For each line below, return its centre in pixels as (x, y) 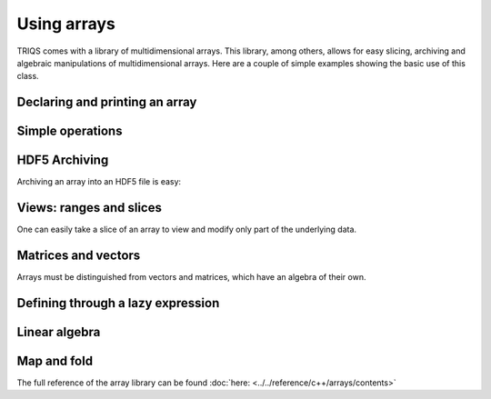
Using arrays (66, 24)
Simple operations (70, 131)
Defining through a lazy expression (118, 303)
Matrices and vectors (79, 255)
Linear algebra (59, 332)
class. (28, 76)
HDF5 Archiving (63, 160)
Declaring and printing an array (107, 102)
